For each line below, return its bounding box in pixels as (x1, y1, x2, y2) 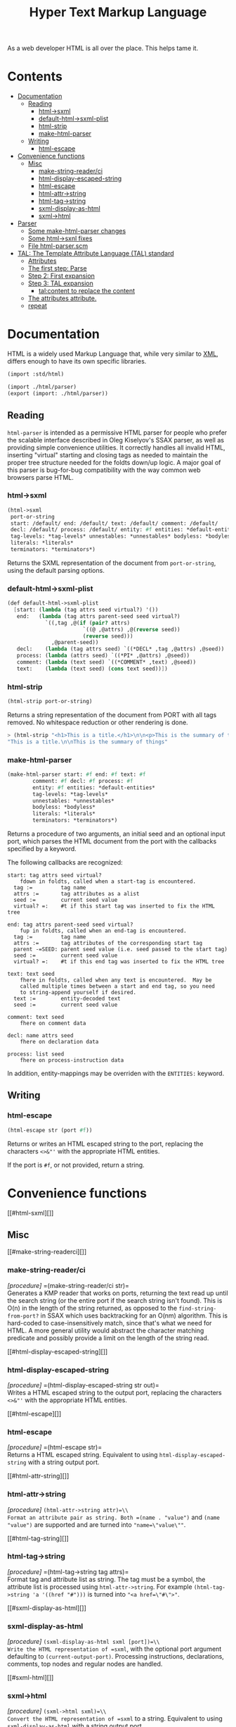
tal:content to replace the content (38, 287, 136, 295)
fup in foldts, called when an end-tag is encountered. (20, 927, 188, 934)
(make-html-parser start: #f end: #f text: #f (7, 771, 146, 779)
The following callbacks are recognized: (7, 858, 123, 867)
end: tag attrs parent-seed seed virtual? (7, 921, 133, 929)
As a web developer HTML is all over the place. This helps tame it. (7, 44, 199, 53)
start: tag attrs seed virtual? (7, 872, 102, 879)
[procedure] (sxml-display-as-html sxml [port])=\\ (7, 1638, 160, 1646)
